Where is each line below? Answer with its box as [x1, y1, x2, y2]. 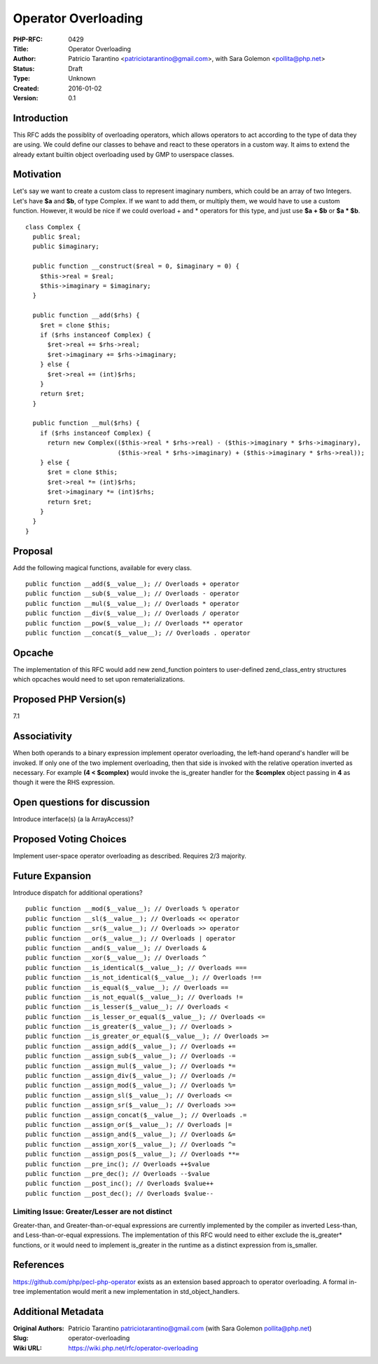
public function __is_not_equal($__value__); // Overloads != [25, 993, 244, 1001]
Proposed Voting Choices [13, 833, 127, 845]
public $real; [32, 233, 81, 241]
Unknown [68, 74, 96, 83]
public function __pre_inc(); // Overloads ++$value [25, 1160, 210, 1168]
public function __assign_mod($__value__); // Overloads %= [25, 1081, 236, 1090]
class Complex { [25, 223, 81, 231]
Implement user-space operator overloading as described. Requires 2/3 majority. [13, 852, 246, 860]
